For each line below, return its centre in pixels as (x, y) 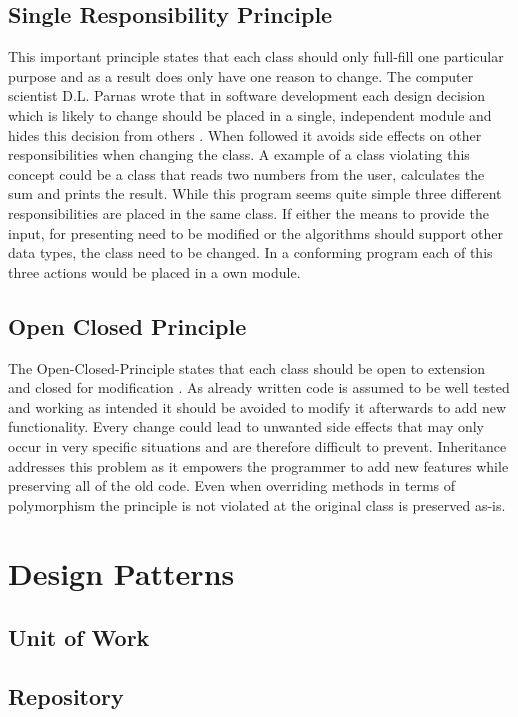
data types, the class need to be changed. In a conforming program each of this (250, 252)
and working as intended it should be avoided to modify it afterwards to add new (257, 406)
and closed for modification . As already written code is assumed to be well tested (259, 387)
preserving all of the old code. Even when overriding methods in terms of (232, 485)
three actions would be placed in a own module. (154, 271)
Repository (66, 695)
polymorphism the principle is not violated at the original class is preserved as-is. (257, 504)
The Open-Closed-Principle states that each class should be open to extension (247, 367)
